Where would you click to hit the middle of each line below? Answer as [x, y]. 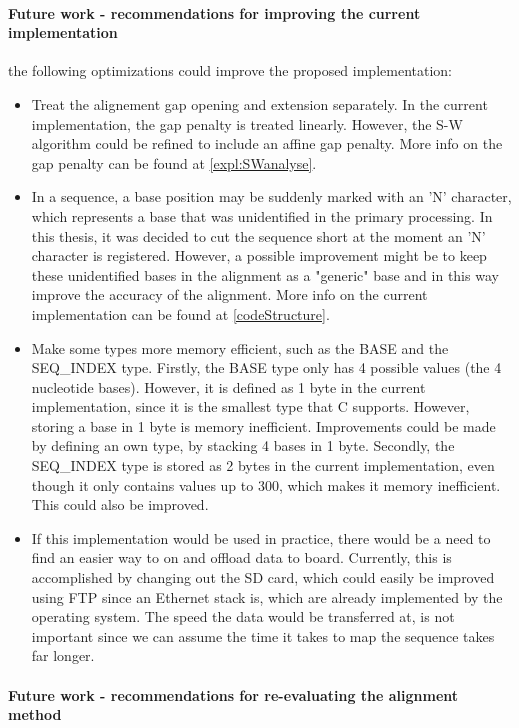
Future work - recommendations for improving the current [214, 12]
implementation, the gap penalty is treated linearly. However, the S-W [247, 123]
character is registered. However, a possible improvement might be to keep [259, 255]
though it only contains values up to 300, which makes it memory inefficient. [266, 484]
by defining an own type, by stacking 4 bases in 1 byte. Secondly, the [243, 445]
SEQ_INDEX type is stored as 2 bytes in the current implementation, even [263, 465]
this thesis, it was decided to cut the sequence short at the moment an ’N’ [258, 235]
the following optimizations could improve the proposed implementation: [230, 70]
